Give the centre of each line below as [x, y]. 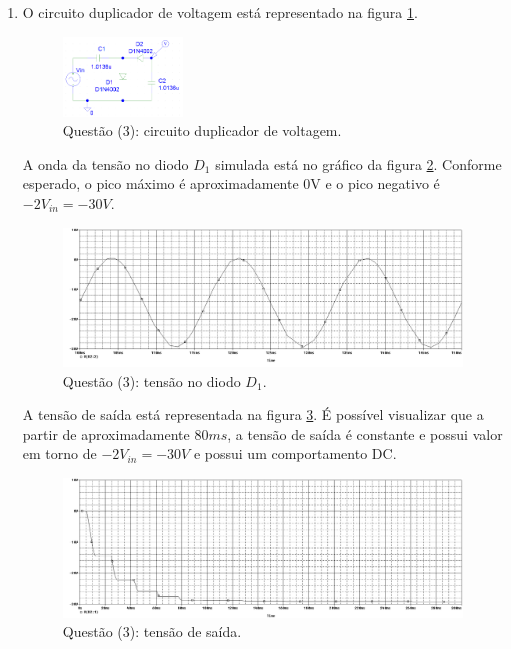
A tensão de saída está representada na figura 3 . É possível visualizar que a [253, 414]
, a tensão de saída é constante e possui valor [365, 433]
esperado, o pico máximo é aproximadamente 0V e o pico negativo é [231, 183]
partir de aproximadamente [106, 433]
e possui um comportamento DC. [295, 453]
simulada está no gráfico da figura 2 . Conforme [358, 163]
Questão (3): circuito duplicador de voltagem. [202, 130]
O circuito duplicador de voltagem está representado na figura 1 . [220, 12]
